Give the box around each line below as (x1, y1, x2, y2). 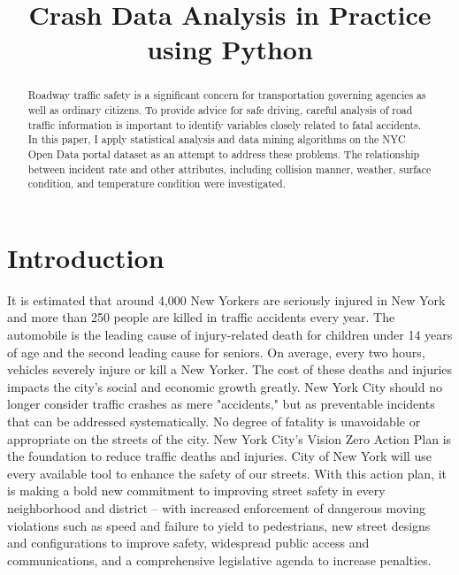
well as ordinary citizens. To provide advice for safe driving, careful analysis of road (27, 103, 413, 118)
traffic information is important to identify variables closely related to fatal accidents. (27, 117, 422, 132)
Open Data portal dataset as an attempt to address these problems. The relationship (27, 146, 420, 161)
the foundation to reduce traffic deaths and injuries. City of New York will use (7, 447, 432, 465)
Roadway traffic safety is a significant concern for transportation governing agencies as (27, 88, 426, 103)
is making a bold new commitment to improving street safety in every (7, 481, 386, 500)
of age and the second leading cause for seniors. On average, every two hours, (7, 342, 425, 361)
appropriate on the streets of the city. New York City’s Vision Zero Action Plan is (7, 429, 452, 448)
